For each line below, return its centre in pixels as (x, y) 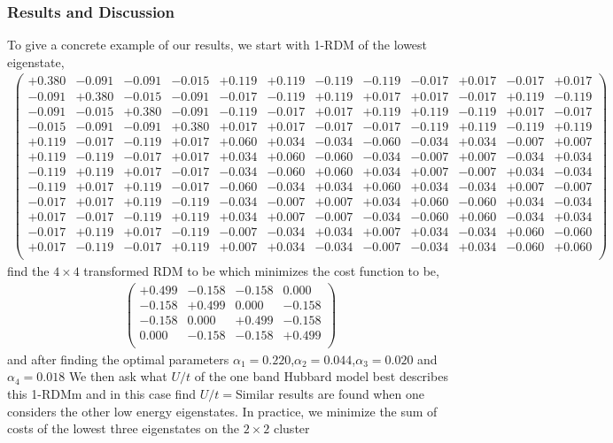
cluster (291, 428)
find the (28, 270)
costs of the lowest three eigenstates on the (124, 428)
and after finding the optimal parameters (118, 359)
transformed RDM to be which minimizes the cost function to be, (261, 270)
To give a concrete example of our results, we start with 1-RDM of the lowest (217, 45)
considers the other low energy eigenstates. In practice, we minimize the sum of (222, 411)
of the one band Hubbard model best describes (321, 376)
